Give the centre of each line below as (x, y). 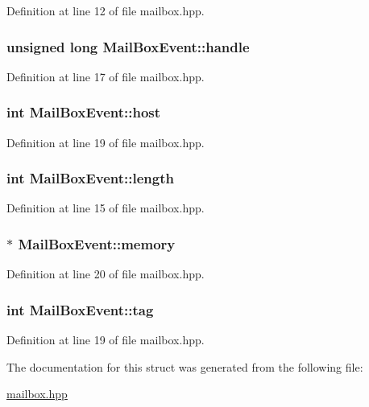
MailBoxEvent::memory (97, 243)
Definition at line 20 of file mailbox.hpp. (106, 274)
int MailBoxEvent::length (90, 178)
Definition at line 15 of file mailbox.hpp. (106, 208)
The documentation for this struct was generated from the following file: (185, 366)
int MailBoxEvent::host (84, 112)
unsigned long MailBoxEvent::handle (128, 46)
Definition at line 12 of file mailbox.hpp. (106, 10)
